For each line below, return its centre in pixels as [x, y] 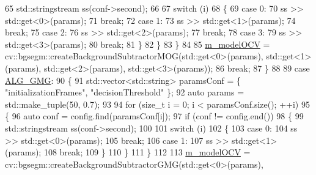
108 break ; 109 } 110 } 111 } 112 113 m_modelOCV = [147, 152]
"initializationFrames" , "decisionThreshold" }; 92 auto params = [125, 92]
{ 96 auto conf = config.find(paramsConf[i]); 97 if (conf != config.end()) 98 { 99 [154, 116]
